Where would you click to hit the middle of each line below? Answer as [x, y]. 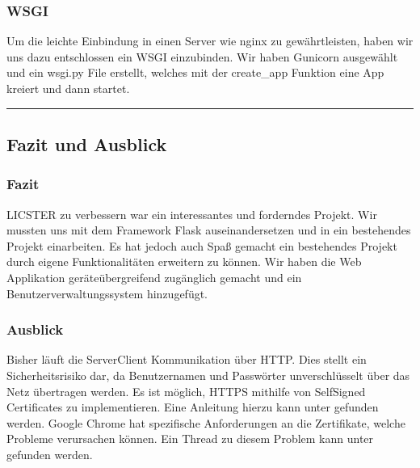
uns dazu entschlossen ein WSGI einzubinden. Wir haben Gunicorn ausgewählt [202, 56]
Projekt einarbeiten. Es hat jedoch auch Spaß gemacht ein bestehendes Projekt [202, 245]
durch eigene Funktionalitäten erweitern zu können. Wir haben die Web [184, 261]
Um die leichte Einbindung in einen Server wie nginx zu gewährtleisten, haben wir [210, 41]
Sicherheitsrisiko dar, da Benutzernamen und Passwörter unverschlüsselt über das [208, 375]
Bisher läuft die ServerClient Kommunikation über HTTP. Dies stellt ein [187, 359]
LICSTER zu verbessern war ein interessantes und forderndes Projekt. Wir [192, 214]
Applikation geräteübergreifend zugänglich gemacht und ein [154, 277]
